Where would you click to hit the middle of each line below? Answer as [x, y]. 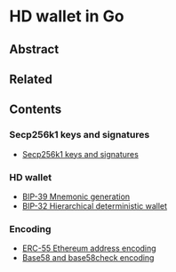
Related [31, 79]
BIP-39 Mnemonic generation [76, 196]
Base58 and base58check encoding [88, 258]
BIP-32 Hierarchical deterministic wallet [94, 205]
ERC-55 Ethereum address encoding [89, 248]
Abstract [34, 49]
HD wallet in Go [67, 16]
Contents [36, 110]
